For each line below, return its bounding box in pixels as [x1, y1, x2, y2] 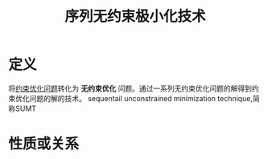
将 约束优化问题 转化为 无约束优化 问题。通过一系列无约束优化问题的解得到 [8, 84, 252, 93]
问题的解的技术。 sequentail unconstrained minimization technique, [29, 93, 254, 103]
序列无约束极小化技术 [64, 7, 206, 26]
